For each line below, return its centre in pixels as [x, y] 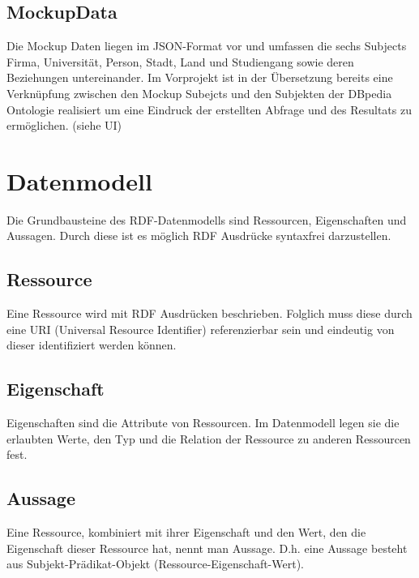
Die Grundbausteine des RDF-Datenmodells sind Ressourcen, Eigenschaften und [207, 219]
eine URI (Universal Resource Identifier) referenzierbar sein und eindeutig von [201, 329]
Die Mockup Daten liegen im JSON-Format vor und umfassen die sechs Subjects [207, 46]
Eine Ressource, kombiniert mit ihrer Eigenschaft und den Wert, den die [186, 532]
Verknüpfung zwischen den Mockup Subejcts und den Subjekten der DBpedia [199, 93]
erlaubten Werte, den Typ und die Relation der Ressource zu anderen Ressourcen [209, 438]
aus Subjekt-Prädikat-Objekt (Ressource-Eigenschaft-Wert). [155, 564]
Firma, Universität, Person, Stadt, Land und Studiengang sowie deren [180, 61]
